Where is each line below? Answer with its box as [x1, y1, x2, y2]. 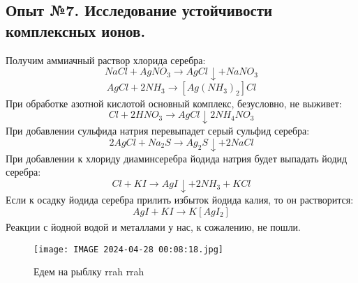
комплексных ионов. [6, 20, 146, 41]
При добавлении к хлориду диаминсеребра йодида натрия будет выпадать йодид [6, 151, 348, 165]
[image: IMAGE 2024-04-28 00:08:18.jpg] [33, 244, 224, 254]
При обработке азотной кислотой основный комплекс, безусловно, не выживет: [6, 95, 342, 110]
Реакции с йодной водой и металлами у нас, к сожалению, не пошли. [6, 219, 301, 234]
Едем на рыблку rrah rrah [33, 264, 144, 279]
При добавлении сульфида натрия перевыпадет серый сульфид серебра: [6, 123, 310, 138]
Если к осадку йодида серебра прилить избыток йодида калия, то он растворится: [6, 192, 354, 206]
